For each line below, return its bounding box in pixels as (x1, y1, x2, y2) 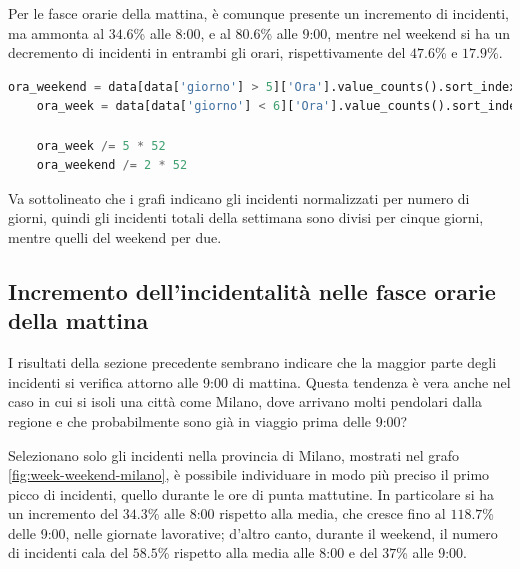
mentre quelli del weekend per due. (8, 226, 222, 247)
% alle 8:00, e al (133, 22, 231, 43)
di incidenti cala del (8, 542, 129, 563)
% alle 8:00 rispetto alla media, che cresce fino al (147, 503, 446, 524)
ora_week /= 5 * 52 (36, 138, 166, 153)
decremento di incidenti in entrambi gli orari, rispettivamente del (8, 42, 406, 63)
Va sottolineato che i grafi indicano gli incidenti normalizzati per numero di (8, 187, 470, 208)
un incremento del (8, 503, 119, 524)
